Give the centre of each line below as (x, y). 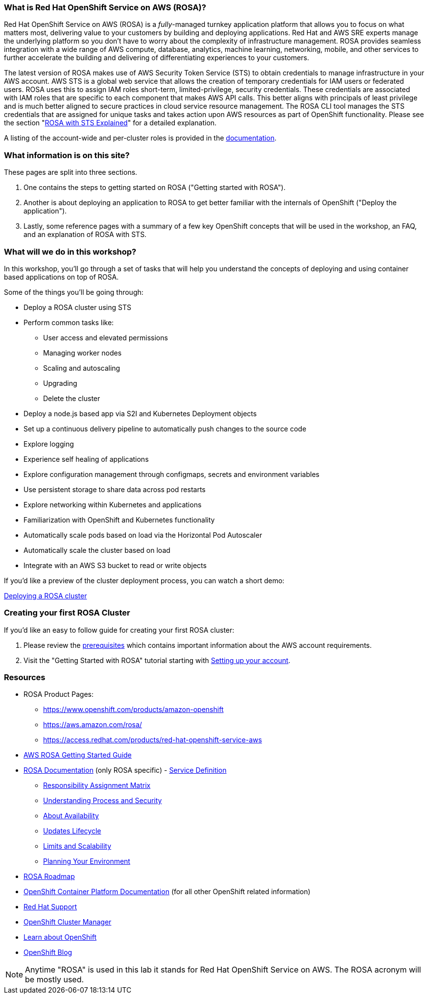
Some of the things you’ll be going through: (74, 292)
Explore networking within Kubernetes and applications (113, 504)
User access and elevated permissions (106, 337)
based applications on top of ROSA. (61, 277)
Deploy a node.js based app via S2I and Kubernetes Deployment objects (140, 413)
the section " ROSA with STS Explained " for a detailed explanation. (110, 123)
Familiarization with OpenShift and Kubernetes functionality (119, 520)
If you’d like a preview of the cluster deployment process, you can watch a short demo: (144, 580)
